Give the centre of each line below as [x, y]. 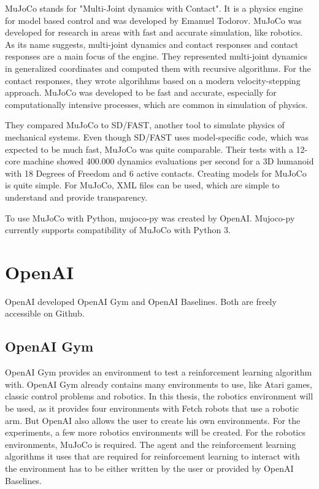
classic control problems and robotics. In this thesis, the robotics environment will [159, 396]
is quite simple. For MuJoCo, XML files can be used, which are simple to [142, 185]
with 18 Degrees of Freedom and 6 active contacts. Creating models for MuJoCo [156, 173]
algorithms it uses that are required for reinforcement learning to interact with [152, 456]
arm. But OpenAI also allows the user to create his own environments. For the [153, 420]
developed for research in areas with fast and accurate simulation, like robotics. [154, 32]
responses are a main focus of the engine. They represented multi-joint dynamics [156, 56]
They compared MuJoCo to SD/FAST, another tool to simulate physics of [145, 125]
